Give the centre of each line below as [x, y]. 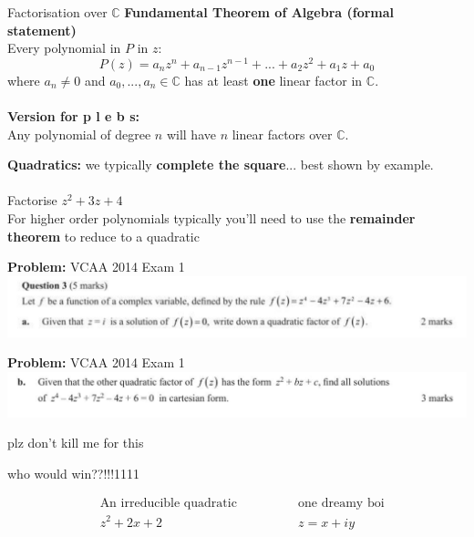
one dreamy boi [341, 504]
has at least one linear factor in [273, 80]
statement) [42, 30]
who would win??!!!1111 [74, 473]
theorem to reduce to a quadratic [103, 236]
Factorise [32, 200]
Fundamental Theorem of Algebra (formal [259, 12]
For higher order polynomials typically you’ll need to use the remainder [211, 218]
